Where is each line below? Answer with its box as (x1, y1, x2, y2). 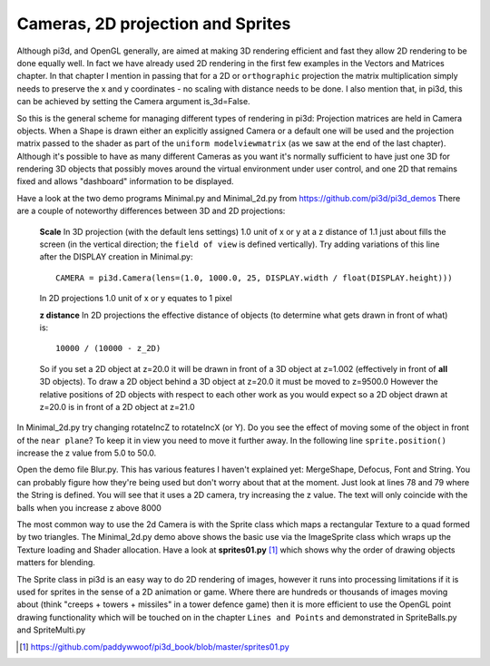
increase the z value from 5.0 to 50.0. (16, 447, 157, 458)
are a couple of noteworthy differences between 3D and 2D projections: (16, 205, 286, 217)
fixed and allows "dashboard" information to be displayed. (16, 176, 235, 187)
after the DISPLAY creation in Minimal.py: (39, 251, 193, 262)
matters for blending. (16, 557, 95, 568)
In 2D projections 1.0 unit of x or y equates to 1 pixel (39, 293, 233, 304)
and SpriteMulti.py (16, 624, 86, 635)
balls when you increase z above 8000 (16, 502, 162, 513)
